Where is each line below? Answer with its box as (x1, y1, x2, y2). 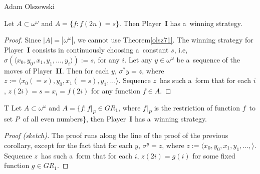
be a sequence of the (176, 54, 240, 64)
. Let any (124, 54, 152, 64)
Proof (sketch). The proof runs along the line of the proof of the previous (4, 130, 228, 140)
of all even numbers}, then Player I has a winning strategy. (23, 113, 207, 123)
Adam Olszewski (4, 1, 55, 11)
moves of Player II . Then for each (4, 65, 109, 75)
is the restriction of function (154, 102, 240, 112)
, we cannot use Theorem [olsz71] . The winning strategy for (73, 34, 253, 45)
